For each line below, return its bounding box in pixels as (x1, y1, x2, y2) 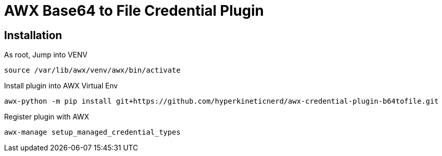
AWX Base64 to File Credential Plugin (4, 2, 264, 19)
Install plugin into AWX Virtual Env (4, 81, 118, 90)
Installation (4, 28, 62, 42)
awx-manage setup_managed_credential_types (4, 128, 181, 137)
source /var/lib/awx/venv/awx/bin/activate (4, 66, 181, 75)
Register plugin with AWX (4, 112, 89, 121)
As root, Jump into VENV (4, 50, 88, 59)
